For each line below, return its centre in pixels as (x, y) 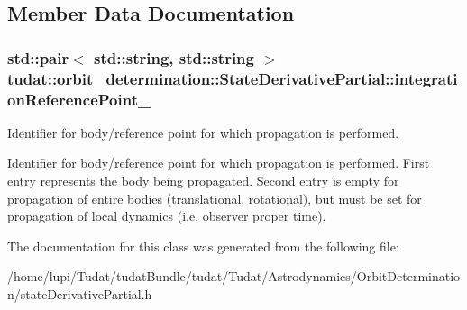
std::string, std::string (174, 57)
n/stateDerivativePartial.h (80, 294)
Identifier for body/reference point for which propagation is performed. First (219, 163)
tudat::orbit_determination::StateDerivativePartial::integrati (233, 78)
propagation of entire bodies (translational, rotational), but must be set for (215, 198)
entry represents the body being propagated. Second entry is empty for (203, 181)
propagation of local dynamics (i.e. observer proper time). (167, 216)
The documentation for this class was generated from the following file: (203, 246)
